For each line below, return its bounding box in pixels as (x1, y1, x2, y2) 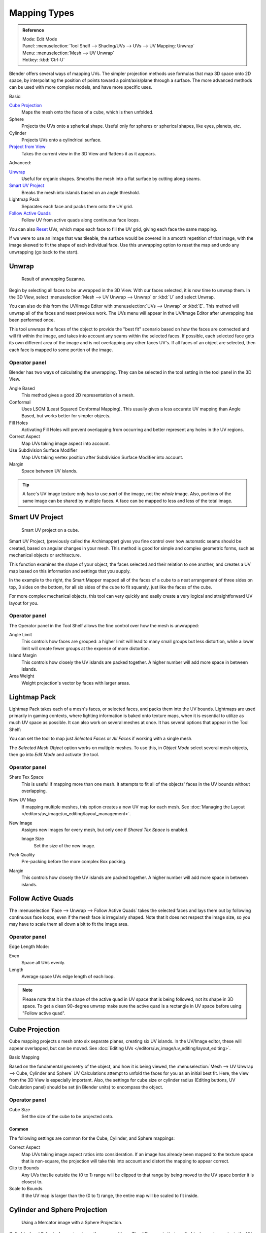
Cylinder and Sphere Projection (9, 1205, 108, 1214)
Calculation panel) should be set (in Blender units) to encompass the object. (9, 1084, 164, 1090)
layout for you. (9, 600, 39, 606)
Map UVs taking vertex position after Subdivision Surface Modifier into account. (21, 454, 183, 460)
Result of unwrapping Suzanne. (21, 276, 86, 282)
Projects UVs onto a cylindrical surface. (21, 137, 102, 143)
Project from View (9, 144, 46, 150)
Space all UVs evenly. (21, 960, 66, 966)
